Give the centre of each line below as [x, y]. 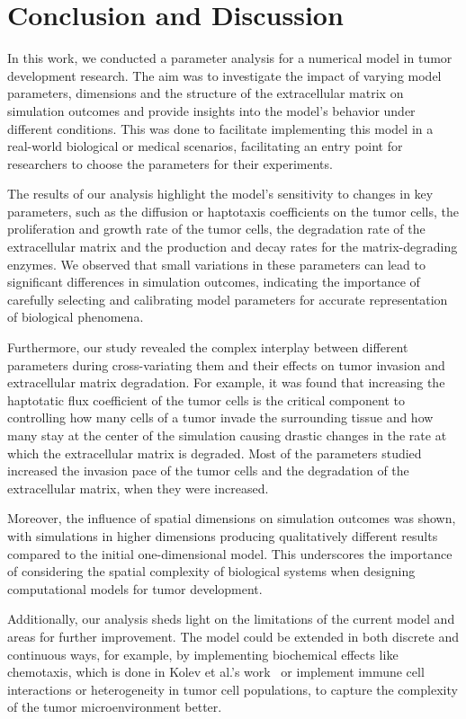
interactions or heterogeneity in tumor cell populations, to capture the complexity [233, 689]
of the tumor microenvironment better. [115, 707]
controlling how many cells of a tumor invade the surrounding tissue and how [220, 417]
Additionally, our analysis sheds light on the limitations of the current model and [231, 619]
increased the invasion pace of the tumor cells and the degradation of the [208, 470]
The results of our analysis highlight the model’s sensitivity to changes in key [220, 194]
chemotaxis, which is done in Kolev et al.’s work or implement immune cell [216, 672]
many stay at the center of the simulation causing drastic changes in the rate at [227, 435]
